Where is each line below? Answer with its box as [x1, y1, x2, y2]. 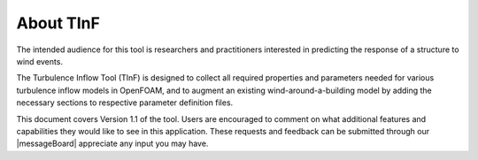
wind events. [16, 56, 64, 66]
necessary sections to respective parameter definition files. [16, 97, 234, 108]
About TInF [16, 13, 101, 33]
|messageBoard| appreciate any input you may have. [16, 138, 209, 149]
